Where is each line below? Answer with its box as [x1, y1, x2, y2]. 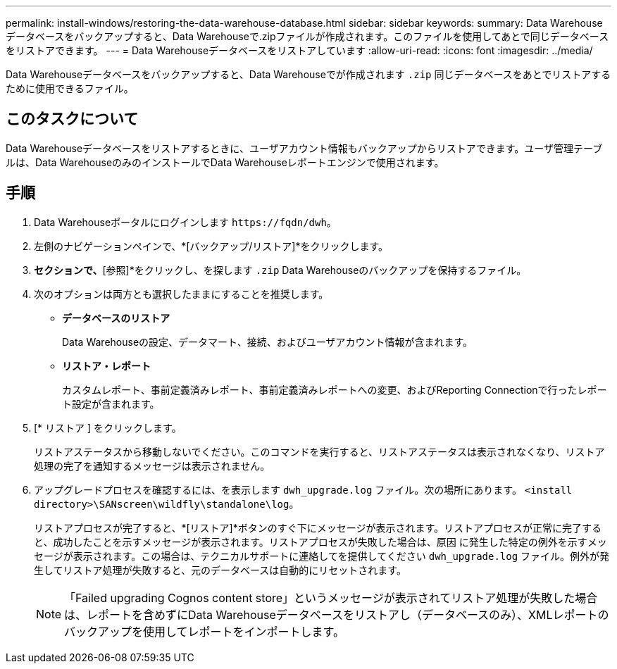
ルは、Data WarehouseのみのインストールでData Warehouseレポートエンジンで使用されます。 [6, 156, 444, 168]
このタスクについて [6, 110, 139, 128]
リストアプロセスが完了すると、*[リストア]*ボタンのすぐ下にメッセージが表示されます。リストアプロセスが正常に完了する [34, 521, 602, 534]
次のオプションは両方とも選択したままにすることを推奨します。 [34, 287, 329, 300]
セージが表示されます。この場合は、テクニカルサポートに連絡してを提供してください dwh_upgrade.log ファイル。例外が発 [34, 549, 610, 562]
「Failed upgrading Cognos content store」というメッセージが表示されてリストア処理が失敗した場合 [64, 590, 598, 605]
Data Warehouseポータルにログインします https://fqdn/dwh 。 [34, 215, 337, 228]
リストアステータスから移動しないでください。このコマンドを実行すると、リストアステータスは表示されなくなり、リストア [34, 445, 605, 458]
